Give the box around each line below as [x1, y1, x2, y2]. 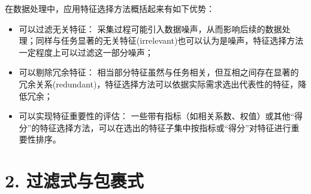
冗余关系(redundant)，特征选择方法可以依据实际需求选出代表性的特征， [19, 77, 298, 90]
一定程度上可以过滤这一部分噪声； [19, 46, 153, 58]
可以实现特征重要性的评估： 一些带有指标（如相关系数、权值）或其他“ [19, 110, 295, 122]
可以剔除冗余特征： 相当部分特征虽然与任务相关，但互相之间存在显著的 [19, 66, 299, 78]
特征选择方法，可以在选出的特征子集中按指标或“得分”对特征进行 [40, 121, 291, 134]
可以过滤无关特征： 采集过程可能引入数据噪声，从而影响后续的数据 [19, 22, 282, 35]
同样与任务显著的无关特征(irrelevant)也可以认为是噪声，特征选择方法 [35, 34, 304, 47]
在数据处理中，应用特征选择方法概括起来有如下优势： [5, 2, 215, 14]
